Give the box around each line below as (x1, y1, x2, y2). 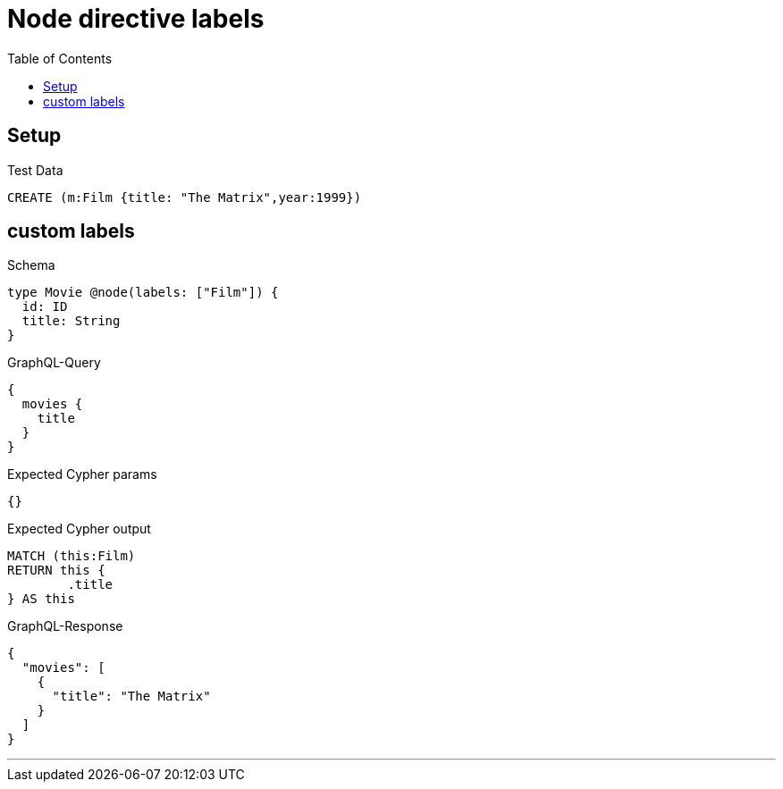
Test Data (7, 162, 63, 178)
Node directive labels (7, 4, 265, 34)
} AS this (7, 592, 75, 607)
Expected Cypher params (7, 466, 157, 483)
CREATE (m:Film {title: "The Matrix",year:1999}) (7, 189, 362, 205)
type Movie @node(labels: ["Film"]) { (7, 285, 279, 300)
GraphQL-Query (7, 355, 101, 371)
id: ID (21, 299, 68, 315)
